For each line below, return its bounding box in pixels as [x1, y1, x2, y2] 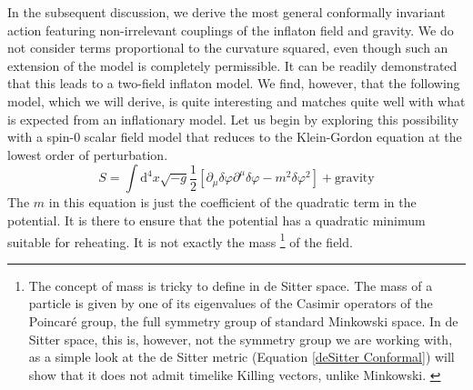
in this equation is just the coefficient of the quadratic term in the [48, 193, 417, 212]
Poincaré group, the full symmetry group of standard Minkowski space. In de [28, 311, 458, 330]
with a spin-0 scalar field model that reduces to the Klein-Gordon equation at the [7, 127, 462, 146]
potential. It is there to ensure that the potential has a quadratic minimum [7, 210, 426, 229]
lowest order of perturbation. [7, 145, 168, 164]
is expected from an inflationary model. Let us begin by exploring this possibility [7, 109, 459, 128]
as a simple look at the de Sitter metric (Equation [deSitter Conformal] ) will [28, 347, 455, 366]
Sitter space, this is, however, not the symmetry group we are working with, [28, 329, 453, 348]
